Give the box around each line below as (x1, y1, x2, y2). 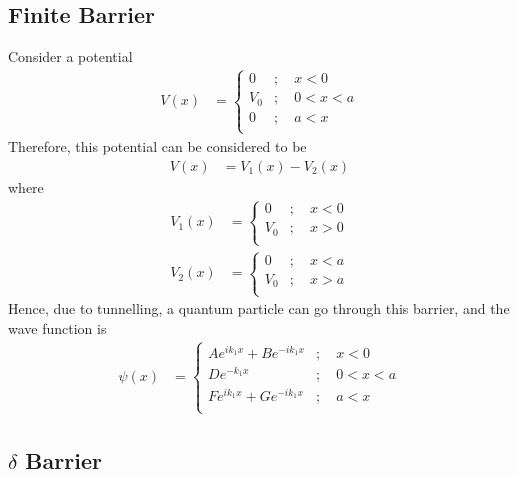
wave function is (8, 317, 107, 338)
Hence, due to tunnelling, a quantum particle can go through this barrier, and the (8, 298, 510, 319)
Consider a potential (8, 46, 133, 67)
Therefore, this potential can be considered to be (8, 135, 307, 156)
